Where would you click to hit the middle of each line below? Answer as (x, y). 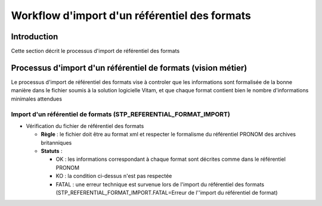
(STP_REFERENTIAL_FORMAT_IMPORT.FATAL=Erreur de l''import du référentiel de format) (167, 193)
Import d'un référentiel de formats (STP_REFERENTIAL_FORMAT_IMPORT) (121, 114)
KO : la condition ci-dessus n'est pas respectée (114, 176)
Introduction (35, 37)
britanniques (56, 142)
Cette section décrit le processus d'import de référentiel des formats (95, 51)
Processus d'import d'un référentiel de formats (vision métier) (129, 68)
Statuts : (52, 151)
